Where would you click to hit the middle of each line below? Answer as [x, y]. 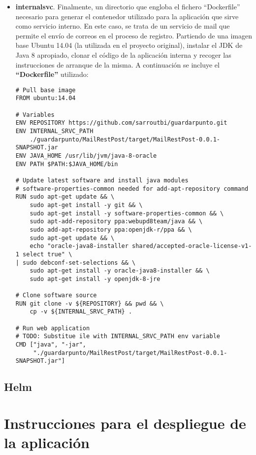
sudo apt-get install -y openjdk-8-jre [95, 279]
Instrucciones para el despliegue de [125, 423]
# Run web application [53, 328]
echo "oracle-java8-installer [79, 246]
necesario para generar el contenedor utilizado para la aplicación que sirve [127, 16]
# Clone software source [56, 296]
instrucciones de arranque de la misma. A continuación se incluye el [117, 64]
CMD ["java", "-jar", [51, 345]
